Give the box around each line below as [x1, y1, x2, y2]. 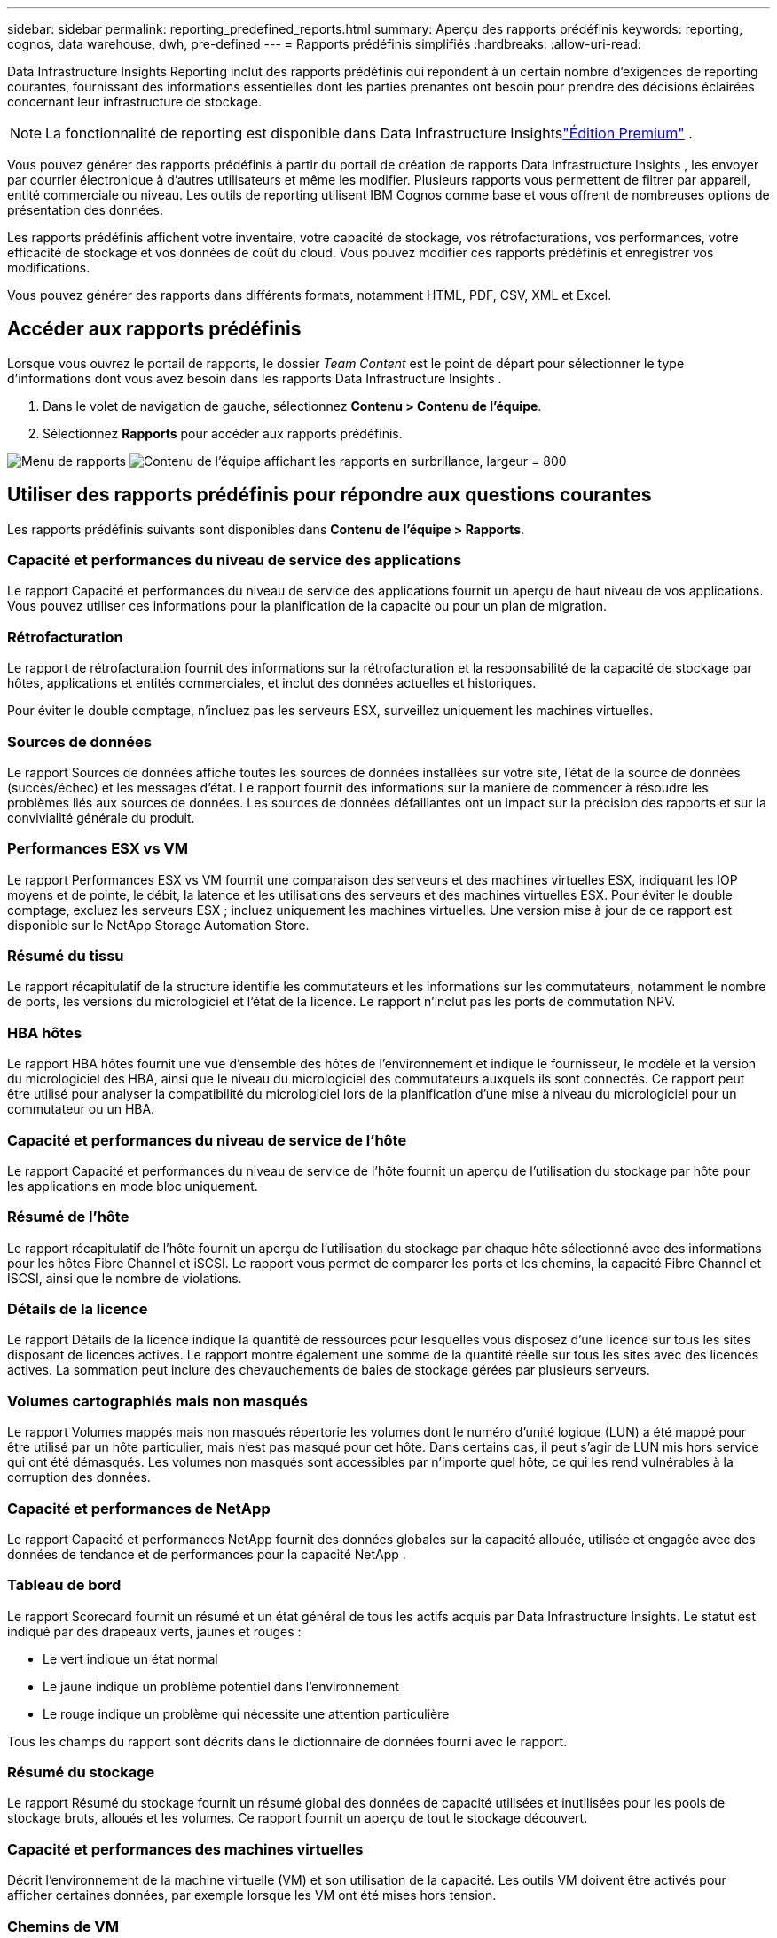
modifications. [7, 260, 90, 275]
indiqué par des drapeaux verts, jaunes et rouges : [7, 1623, 302, 1639]
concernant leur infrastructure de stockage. [7, 94, 262, 109]
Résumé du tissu [7, 947, 124, 965]
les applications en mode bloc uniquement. [7, 1178, 258, 1194]
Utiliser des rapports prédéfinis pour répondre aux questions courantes [7, 484, 652, 507]
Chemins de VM [7, 1917, 120, 1935]
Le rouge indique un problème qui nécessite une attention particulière [43, 1706, 450, 1721]
